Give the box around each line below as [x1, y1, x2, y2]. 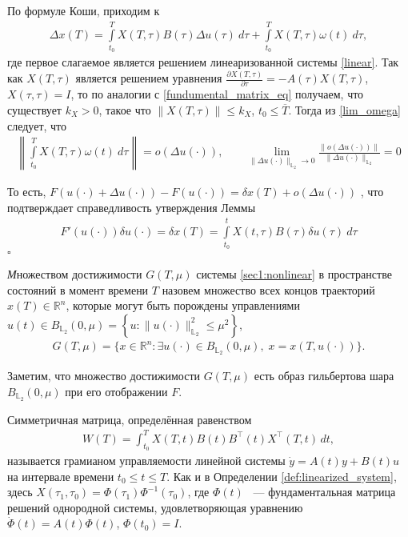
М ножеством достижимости [7, 266, 142, 282]
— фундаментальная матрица [253, 483, 396, 500]
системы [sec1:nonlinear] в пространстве [196, 266, 392, 282]
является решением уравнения [75, 70, 222, 86]
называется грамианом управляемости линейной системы [7, 451, 286, 468]
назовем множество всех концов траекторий [162, 281, 375, 298]
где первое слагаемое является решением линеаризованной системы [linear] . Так [7, 54, 399, 70]
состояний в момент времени [7, 281, 149, 298]
